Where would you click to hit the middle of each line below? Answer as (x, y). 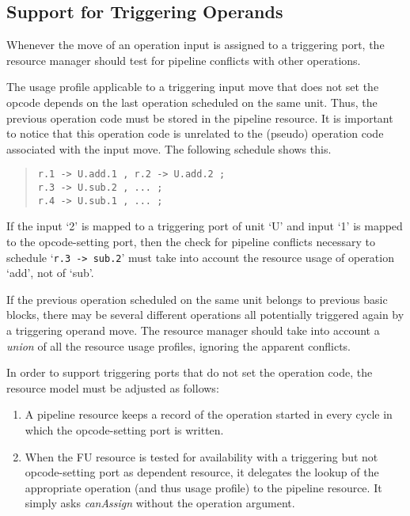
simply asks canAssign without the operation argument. (160, 503)
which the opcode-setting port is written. (124, 429)
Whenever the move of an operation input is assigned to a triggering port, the (196, 45)
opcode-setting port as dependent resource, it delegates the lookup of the (202, 472)
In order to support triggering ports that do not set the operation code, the (190, 372)
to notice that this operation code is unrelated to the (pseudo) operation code (195, 133)
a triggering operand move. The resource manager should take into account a (193, 330)
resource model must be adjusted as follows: (113, 387)
